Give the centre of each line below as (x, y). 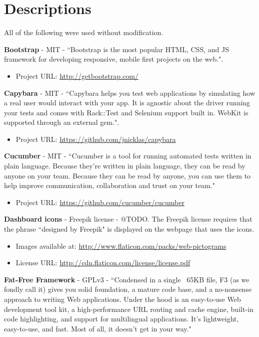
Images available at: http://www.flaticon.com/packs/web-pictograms (121, 245)
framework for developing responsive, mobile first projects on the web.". (114, 59)
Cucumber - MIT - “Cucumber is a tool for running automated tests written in (128, 156)
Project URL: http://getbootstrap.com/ (77, 75)
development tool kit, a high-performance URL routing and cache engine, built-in (129, 309)
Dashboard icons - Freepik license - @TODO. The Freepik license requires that (128, 219)
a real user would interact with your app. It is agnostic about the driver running (127, 103)
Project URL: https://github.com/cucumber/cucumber (100, 202)
